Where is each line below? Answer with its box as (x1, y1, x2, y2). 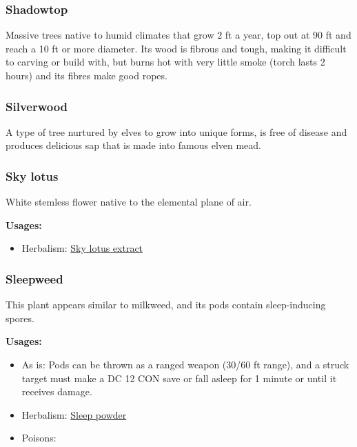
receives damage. (21, 384, 92, 399)
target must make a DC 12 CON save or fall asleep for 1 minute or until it (21, 370, 337, 385)
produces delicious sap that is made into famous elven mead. (6, 138, 262, 152)
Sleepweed (6, 270, 63, 287)
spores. (6, 310, 34, 325)
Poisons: (21, 430, 57, 445)
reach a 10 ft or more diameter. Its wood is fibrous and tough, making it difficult (6, 41, 347, 55)
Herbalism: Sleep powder (21, 407, 127, 421)
